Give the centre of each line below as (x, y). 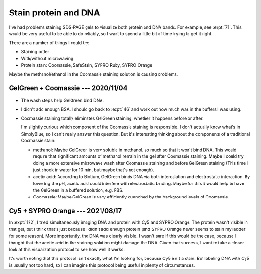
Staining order (35, 51)
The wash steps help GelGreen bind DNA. (62, 100)
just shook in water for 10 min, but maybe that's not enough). (94, 170)
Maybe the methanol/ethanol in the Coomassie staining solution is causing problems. (94, 74)
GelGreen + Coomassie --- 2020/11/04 (68, 88)
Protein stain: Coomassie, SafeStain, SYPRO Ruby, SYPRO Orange (87, 65)
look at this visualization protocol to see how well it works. (67, 249)
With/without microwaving (47, 59)
